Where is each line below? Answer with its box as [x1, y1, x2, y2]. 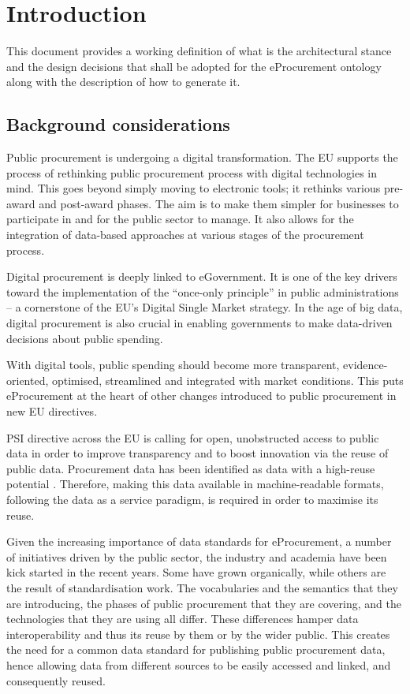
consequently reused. [6, 672, 106, 688]
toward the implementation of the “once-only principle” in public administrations [6, 283, 399, 300]
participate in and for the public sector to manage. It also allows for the [6, 211, 354, 227]
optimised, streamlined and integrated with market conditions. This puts [51, 371, 404, 388]
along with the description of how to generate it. [6, 73, 240, 90]
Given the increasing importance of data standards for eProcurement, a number [6, 533, 392, 550]
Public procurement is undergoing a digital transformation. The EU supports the [6, 149, 398, 166]
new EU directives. [6, 403, 98, 420]
